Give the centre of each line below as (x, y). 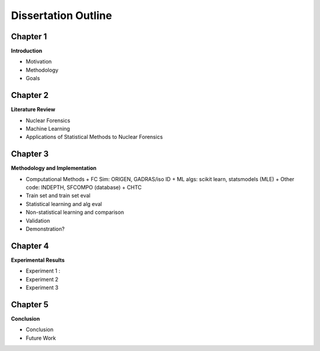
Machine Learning (48, 128)
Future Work (41, 338)
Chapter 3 (30, 154)
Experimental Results (38, 260)
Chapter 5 (30, 304)
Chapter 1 (29, 37)
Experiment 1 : (43, 271)
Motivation (39, 62)
